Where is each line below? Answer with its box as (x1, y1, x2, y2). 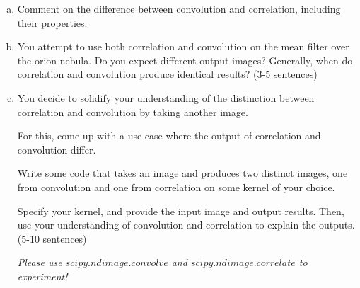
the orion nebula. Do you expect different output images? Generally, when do (17, 52, 353, 67)
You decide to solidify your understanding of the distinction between (17, 90, 315, 105)
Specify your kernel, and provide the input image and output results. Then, (17, 203, 344, 218)
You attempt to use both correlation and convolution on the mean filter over (17, 39, 349, 54)
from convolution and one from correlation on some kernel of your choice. (17, 179, 335, 194)
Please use (17, 255, 62, 270)
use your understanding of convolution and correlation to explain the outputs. (17, 217, 355, 232)
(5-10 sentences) (17, 231, 87, 246)
